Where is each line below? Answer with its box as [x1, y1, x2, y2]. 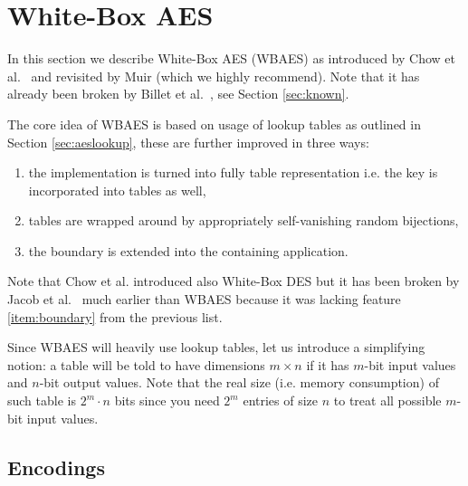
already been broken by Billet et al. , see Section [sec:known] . [7, 84, 349, 103]
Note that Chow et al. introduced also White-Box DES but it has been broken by [7, 272, 460, 291]
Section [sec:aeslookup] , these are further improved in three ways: [7, 132, 369, 151]
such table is [7, 391, 76, 410]
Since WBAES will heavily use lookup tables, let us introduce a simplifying [7, 338, 425, 357]
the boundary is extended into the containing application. [28, 241, 349, 260]
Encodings [7, 453, 105, 481]
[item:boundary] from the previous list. [7, 307, 223, 326]
